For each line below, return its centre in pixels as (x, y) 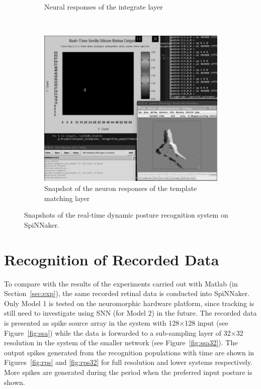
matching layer (67, 198)
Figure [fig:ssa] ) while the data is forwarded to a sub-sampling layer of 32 (117, 332)
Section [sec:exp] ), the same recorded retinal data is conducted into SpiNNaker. (127, 293)
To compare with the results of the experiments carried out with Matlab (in (121, 283)
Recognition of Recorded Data (112, 259)
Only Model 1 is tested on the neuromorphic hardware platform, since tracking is (129, 303)
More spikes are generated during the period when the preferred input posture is (128, 372)
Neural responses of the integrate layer (104, 7)
